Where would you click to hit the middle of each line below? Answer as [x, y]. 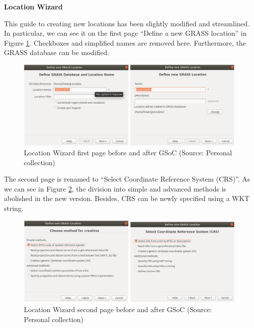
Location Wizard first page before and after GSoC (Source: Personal [128, 153]
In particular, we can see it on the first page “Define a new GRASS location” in [126, 33]
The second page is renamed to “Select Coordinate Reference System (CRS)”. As [127, 179]
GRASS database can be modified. [57, 52]
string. [14, 208]
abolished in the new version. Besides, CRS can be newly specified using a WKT [127, 198]
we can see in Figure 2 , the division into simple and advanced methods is [115, 188]
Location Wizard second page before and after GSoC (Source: [118, 309]
